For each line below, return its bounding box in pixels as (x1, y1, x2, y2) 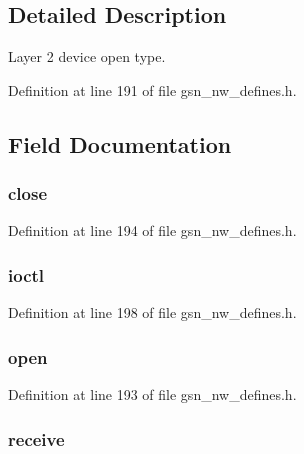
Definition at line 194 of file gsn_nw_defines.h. (8, 220, 297, 241)
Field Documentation (8, 128, 232, 159)
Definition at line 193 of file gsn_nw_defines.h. (8, 384, 297, 405)
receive (8, 426, 65, 451)
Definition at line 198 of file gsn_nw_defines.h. (8, 302, 297, 323)
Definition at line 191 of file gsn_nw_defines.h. (8, 79, 297, 100)
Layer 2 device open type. (8, 46, 166, 67)
